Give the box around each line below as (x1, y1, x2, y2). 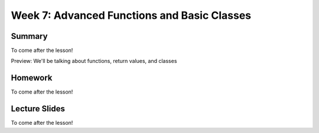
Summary (11, 31, 48, 41)
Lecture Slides (11, 104, 65, 114)
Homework (11, 73, 53, 83)
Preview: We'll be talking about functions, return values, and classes (11, 58, 177, 65)
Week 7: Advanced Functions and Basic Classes (11, 9, 252, 22)
